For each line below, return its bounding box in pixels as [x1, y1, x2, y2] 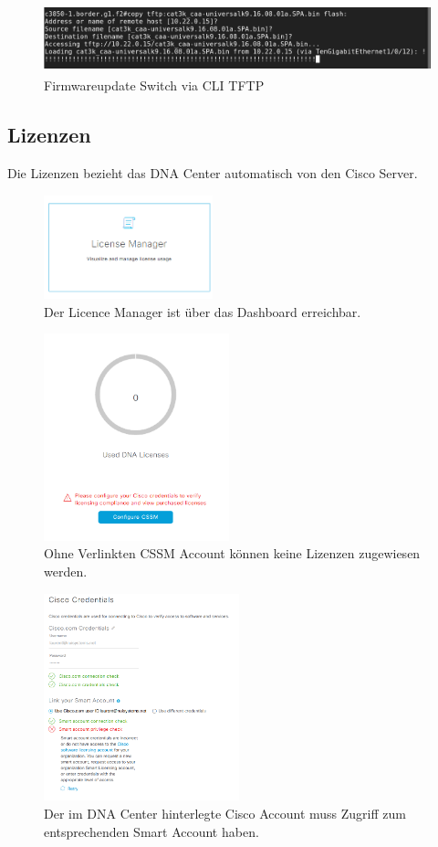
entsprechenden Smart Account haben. [44, 821, 259, 841]
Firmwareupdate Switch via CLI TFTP [44, 76, 265, 95]
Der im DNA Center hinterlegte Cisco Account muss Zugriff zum [44, 804, 406, 823]
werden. [44, 562, 88, 581]
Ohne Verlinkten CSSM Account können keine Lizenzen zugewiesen [44, 544, 421, 563]
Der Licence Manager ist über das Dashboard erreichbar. [44, 302, 361, 321]
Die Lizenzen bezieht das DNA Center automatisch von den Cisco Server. [7, 163, 418, 182]
